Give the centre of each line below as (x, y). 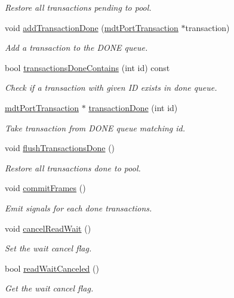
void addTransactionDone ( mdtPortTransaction (92, 27)
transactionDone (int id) (133, 107)
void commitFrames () (45, 188)
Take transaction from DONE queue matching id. (95, 128)
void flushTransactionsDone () (60, 148)
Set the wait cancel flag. (48, 248)
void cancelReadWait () (48, 228)
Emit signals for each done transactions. (78, 208)
